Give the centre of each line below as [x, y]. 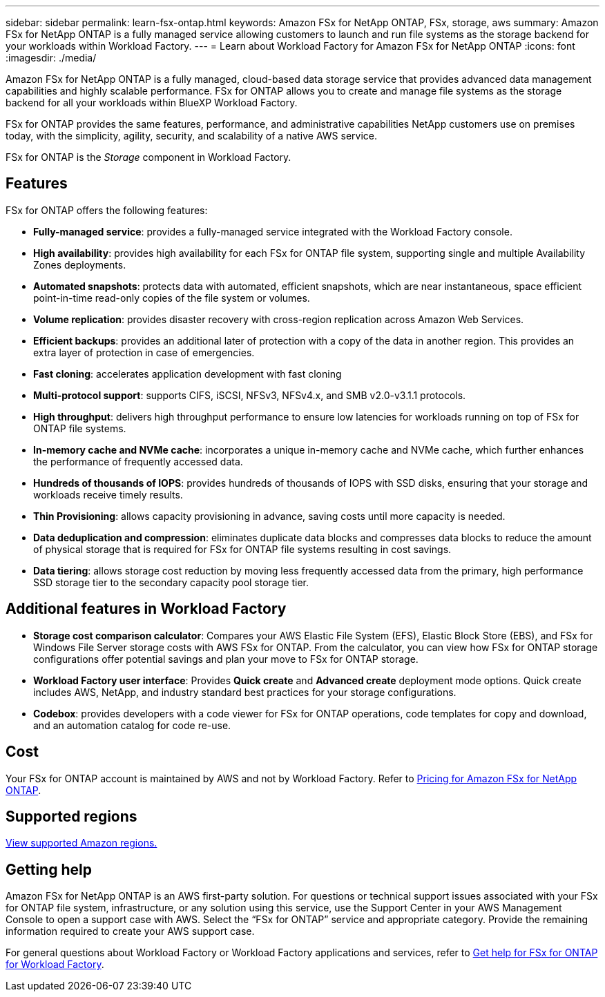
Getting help [49, 869]
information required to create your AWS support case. [130, 931]
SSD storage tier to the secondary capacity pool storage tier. [171, 582]
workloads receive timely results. [108, 494]
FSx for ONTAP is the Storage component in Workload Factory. [148, 157]
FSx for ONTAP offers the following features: [107, 210]
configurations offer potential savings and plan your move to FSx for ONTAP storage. [226, 659]
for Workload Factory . [55, 965]
